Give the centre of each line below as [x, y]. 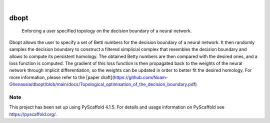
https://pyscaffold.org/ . [33, 114]
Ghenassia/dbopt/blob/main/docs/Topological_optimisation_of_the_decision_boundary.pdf [102, 84]
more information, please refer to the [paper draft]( [62, 77]
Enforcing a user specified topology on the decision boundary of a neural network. [107, 31]
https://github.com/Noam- [141, 77]
